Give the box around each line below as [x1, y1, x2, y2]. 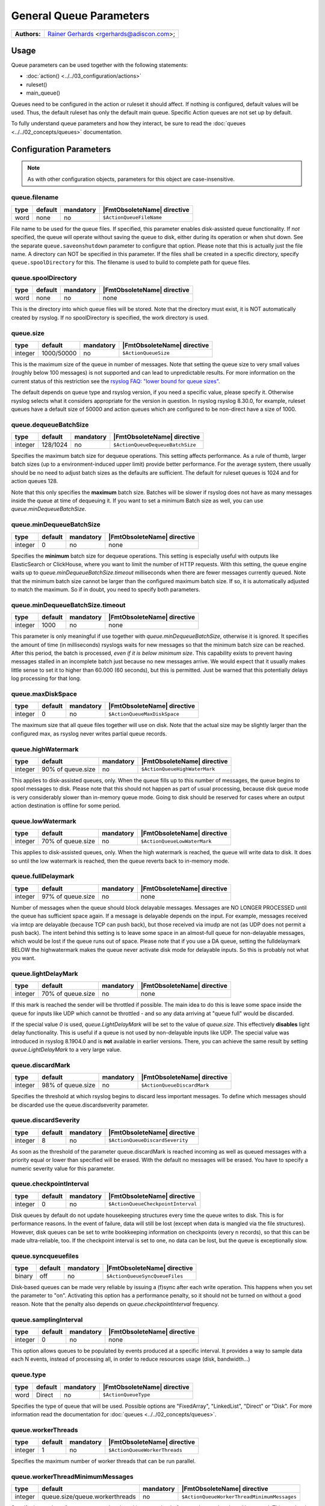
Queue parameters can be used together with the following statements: [11, 61, 188, 69]
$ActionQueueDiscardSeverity [108, 1137, 188, 1144]
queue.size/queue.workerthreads [42, 1493, 136, 1501]
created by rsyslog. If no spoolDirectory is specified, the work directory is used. [11, 314, 209, 321]
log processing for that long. [11, 675, 81, 682]
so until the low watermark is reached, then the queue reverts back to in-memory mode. [11, 857, 230, 864]
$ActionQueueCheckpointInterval [108, 1201, 197, 1207]
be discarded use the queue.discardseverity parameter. [11, 1101, 149, 1108]
